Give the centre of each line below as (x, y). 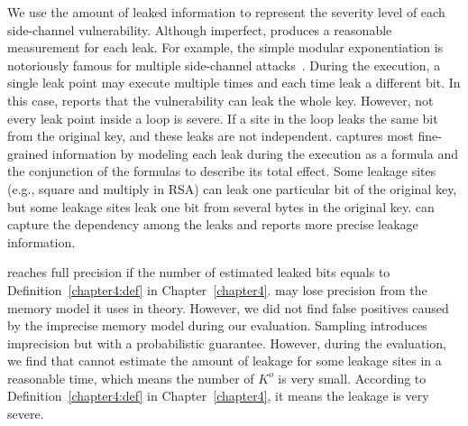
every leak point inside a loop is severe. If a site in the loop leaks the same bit (223, 118)
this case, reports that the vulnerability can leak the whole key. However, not (220, 100)
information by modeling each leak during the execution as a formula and (255, 153)
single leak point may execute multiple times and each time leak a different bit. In (234, 83)
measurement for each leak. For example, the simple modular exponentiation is (225, 47)
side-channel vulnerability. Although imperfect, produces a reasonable (200, 29)
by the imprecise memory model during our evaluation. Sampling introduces (217, 325)
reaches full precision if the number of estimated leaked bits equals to (199, 272)
